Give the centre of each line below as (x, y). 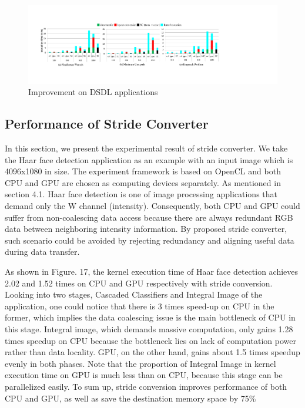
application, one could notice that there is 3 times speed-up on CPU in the (140, 306)
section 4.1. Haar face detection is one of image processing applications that (141, 194)
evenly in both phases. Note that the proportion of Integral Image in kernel (140, 363)
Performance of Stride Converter (107, 124)
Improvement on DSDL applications (93, 92)
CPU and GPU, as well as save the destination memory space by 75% (130, 398)
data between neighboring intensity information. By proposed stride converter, (146, 229)
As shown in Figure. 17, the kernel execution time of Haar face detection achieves (152, 272)
